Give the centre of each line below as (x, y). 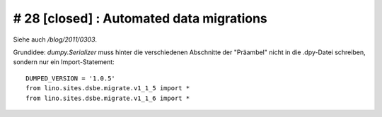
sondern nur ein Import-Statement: (64, 62)
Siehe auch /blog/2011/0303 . (55, 39)
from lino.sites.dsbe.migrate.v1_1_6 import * (108, 98)
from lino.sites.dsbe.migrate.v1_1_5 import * (108, 88)
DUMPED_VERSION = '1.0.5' (71, 78)
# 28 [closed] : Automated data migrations (140, 18)
